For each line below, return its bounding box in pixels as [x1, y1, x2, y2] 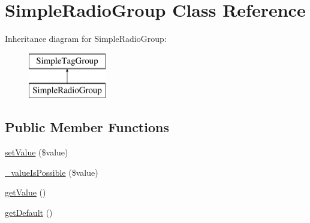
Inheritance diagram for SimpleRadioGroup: [5, 32, 167, 45]
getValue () [5, 186, 46, 198]
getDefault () [5, 206, 53, 218]
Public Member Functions [5, 118, 169, 136]
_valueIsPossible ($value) [5, 166, 98, 178]
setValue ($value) [5, 146, 68, 158]
